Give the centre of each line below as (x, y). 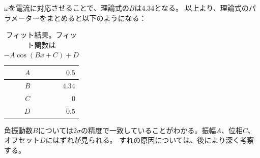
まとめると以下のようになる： (96, 18)
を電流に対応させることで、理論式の (69, 8)
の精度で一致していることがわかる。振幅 (148, 130)
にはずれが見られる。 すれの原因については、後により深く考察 (150, 140)
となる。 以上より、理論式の (201, 8)
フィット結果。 (31, 35)
